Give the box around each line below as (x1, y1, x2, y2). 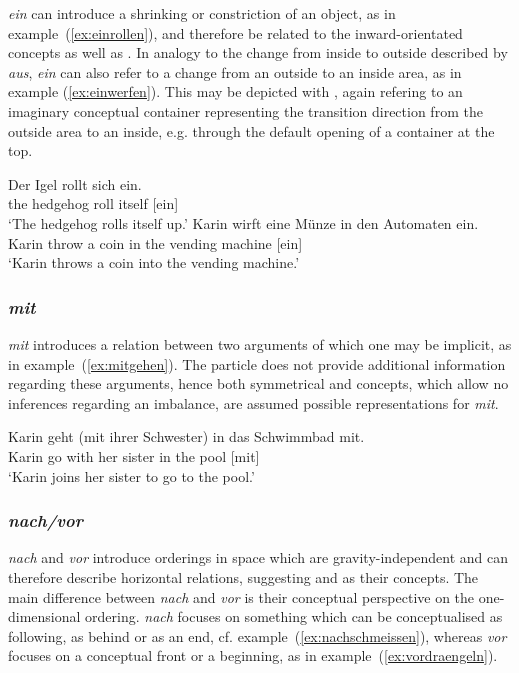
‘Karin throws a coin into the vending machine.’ (8, 252, 300, 273)
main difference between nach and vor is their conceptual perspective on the (8, 586, 475, 607)
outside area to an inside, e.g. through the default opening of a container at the (8, 120, 495, 141)
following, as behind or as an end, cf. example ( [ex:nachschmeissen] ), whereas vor (8, 625, 507, 646)
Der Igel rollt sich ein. (8, 173, 142, 194)
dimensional (8, 606, 81, 627)
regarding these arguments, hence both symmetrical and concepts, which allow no (8, 373, 509, 394)
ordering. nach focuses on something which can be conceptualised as (85, 606, 503, 627)
